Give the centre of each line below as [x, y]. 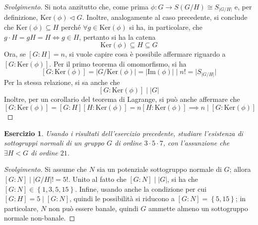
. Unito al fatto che [97, 179]
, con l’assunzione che [196, 143]
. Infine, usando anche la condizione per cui [141, 188]
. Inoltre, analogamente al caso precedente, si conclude [165, 17]
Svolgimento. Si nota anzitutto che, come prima [76, 6]
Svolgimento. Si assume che [45, 169]
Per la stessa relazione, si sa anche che [62, 82]
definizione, [21, 17]
